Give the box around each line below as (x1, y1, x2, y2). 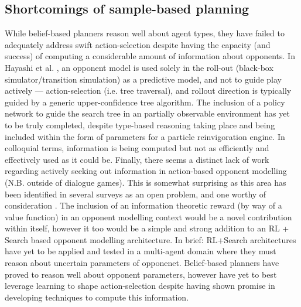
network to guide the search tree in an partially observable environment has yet (5, 107, 290, 120)
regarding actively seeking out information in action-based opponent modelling (5, 165, 287, 177)
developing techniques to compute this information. (5, 291, 189, 303)
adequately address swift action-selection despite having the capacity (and (5, 38, 271, 50)
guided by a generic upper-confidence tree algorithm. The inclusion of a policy (5, 95, 285, 108)
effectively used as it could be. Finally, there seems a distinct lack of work (5, 153, 269, 165)
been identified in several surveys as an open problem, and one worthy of (5, 187, 266, 200)
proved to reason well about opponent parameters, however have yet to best (5, 268, 277, 280)
